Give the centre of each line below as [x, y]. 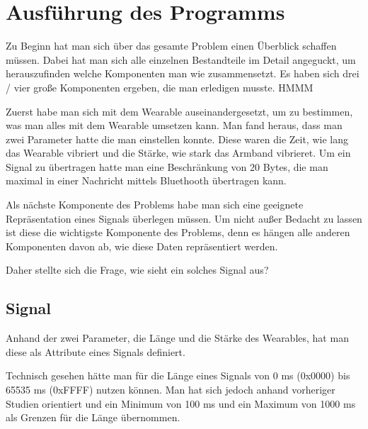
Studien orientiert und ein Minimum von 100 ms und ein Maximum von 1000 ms [181, 403]
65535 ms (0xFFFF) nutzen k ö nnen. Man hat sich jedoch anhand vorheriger [171, 390]
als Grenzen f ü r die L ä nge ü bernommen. [93, 417]
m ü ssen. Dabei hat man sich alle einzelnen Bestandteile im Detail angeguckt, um [181, 59]
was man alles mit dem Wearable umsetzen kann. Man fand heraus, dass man [174, 125]
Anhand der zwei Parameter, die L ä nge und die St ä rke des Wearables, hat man [177, 338]
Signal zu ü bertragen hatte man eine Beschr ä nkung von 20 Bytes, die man [167, 166]
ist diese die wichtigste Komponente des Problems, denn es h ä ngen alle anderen [178, 232]
